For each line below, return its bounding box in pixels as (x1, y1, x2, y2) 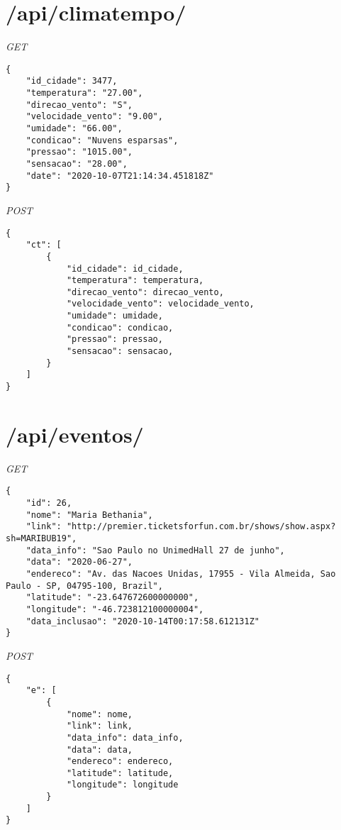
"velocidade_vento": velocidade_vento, (66, 299, 255, 309)
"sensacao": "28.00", (26, 158, 128, 169)
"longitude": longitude (66, 780, 179, 790)
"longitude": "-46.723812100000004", (26, 604, 204, 614)
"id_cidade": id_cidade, (66, 263, 184, 274)
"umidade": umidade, (66, 311, 163, 321)
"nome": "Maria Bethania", (26, 509, 153, 520)
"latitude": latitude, (66, 768, 174, 778)
